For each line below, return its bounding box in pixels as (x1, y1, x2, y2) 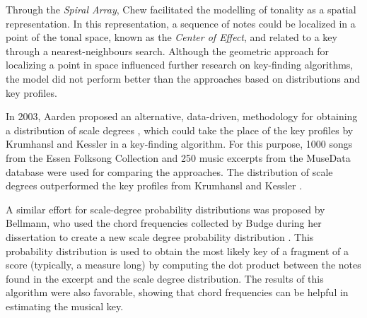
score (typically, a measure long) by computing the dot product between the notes (6, 257, 361, 272)
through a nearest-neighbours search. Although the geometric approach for (6, 43, 330, 58)
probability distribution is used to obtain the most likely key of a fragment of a (6, 243, 349, 258)
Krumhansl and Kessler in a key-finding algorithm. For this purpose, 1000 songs (6, 136, 353, 151)
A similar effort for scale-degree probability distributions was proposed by (6, 201, 325, 216)
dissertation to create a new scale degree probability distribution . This (6, 229, 314, 244)
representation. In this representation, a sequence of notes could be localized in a (6, 16, 356, 30)
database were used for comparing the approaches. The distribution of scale (6, 164, 333, 179)
